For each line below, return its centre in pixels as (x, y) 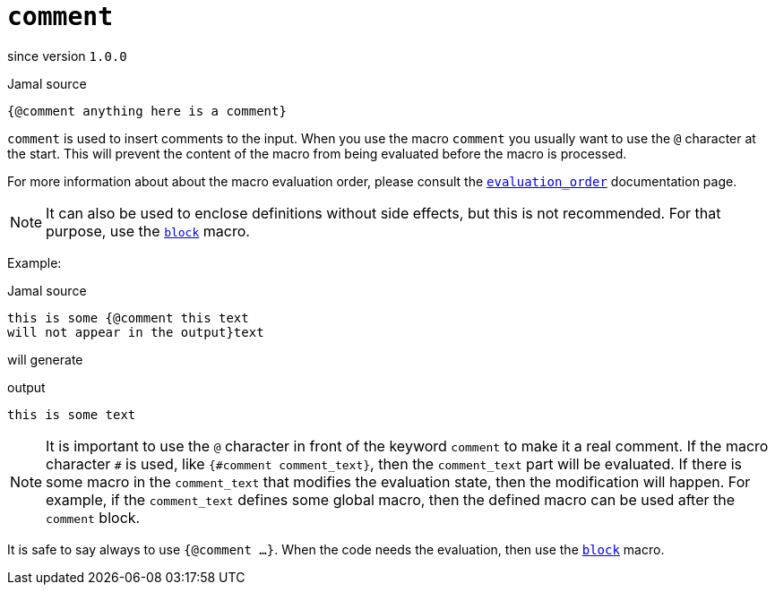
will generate (45, 359)
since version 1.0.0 (67, 56)
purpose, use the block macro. (148, 231)
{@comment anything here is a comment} (147, 111)
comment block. (93, 517)
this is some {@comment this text (128, 317)
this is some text (72, 414)
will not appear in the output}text (136, 332)
